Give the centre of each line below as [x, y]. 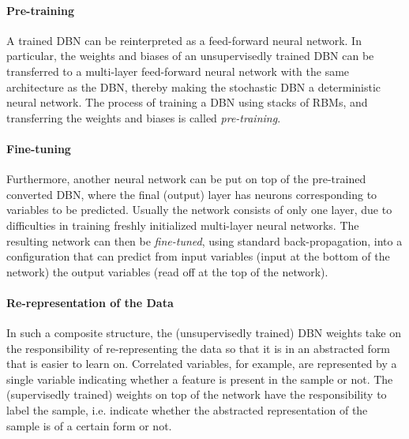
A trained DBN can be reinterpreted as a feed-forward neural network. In [184, 40]
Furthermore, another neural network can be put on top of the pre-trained [186, 179]
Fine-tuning [39, 148]
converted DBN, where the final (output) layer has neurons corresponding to [192, 194]
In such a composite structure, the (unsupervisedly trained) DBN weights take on [204, 333]
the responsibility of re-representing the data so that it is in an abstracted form [199, 348]
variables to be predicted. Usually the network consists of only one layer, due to [199, 210]
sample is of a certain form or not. [89, 425]
